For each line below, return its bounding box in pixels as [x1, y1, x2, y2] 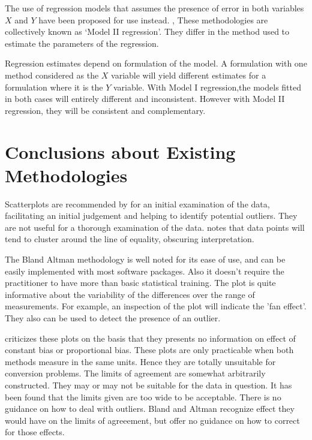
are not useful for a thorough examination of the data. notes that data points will [5, 221, 305, 233]
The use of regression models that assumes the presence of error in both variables [5, 2, 304, 14]
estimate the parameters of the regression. [5, 37, 159, 49]
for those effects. [5, 426, 65, 438]
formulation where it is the [5, 80, 103, 93]
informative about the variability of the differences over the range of [5, 288, 255, 300]
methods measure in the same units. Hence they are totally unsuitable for [5, 355, 276, 367]
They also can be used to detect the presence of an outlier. [5, 312, 221, 324]
